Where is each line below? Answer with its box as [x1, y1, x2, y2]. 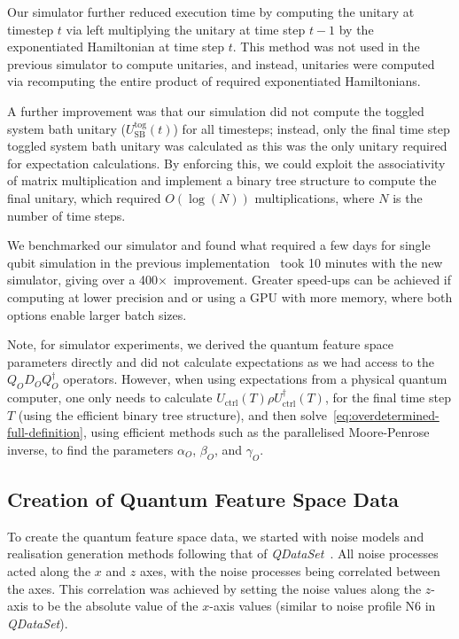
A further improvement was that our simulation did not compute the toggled [7, 101, 424, 120]
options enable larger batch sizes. [7, 305, 187, 323]
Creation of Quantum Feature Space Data [7, 486, 400, 513]
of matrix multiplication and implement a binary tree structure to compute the [7, 171, 437, 190]
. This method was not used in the [232, 37, 420, 56]
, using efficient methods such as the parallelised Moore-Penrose [83, 423, 430, 441]
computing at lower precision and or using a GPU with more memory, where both [7, 287, 453, 306]
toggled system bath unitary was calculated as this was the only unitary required [7, 136, 447, 155]
